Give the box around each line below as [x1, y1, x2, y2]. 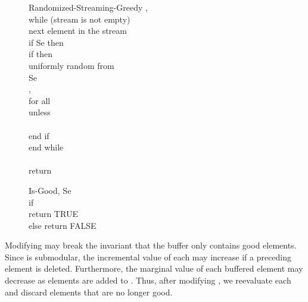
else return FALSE [29, 219, 97, 231]
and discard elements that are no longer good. [5, 285, 173, 298]
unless [29, 106, 51, 118]
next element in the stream [29, 24, 127, 37]
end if [29, 129, 49, 141]
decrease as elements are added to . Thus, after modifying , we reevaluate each [5, 274, 291, 287]
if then [29, 48, 53, 60]
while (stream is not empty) [29, 12, 130, 25]
